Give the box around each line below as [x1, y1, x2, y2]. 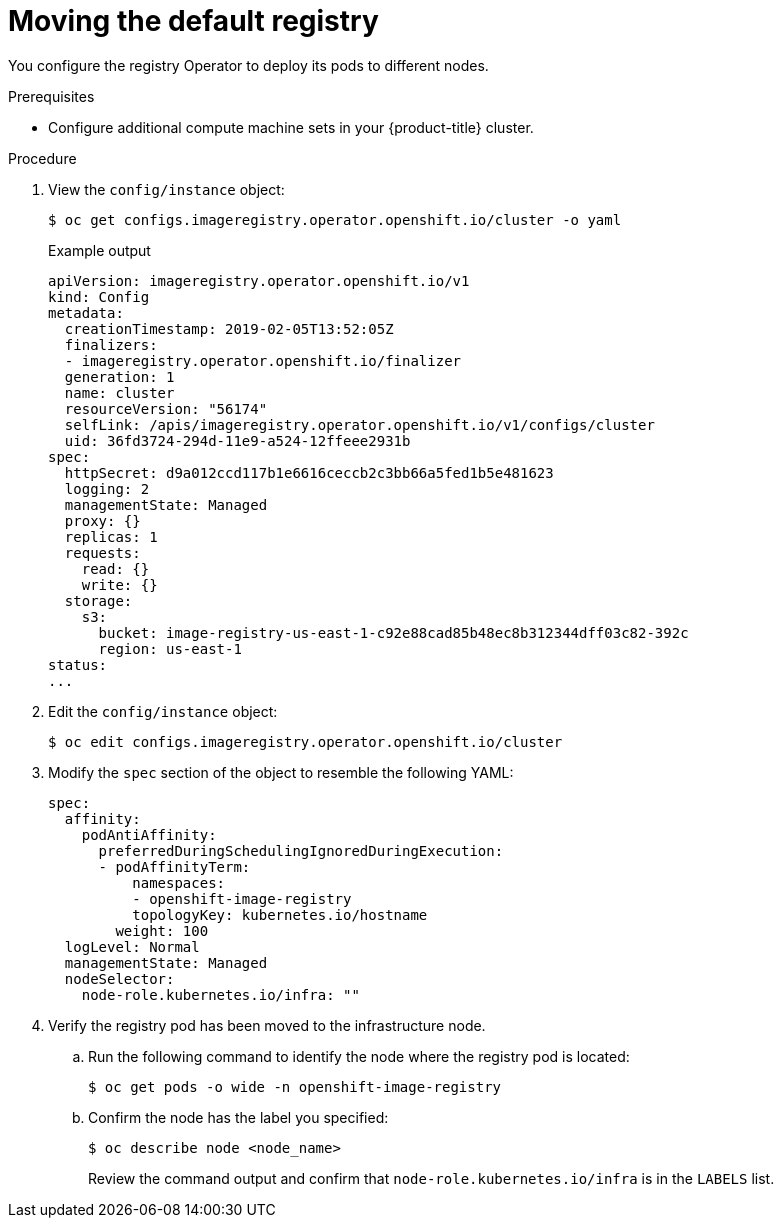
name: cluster [64, 384, 175, 401]
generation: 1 [64, 368, 175, 385]
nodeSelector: [64, 970, 175, 987]
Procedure [8, 149, 77, 167]
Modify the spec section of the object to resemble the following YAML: [48, 763, 514, 781]
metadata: [48, 304, 124, 321]
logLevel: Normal [64, 938, 200, 955]
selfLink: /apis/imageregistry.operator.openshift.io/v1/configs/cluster [64, 416, 655, 433]
